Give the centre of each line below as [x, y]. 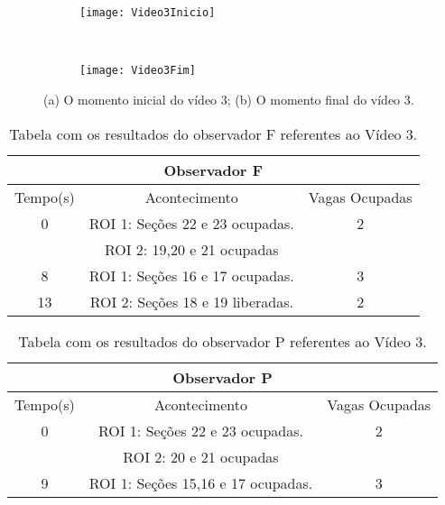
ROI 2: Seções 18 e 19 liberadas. [191, 301]
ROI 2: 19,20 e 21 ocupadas [191, 249]
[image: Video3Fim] [138, 71]
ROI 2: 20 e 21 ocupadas [201, 456]
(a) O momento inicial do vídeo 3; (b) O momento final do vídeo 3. [229, 99]
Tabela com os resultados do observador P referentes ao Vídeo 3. [222, 341]
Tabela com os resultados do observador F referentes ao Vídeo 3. [213, 133]
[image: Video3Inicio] [148, 13]
